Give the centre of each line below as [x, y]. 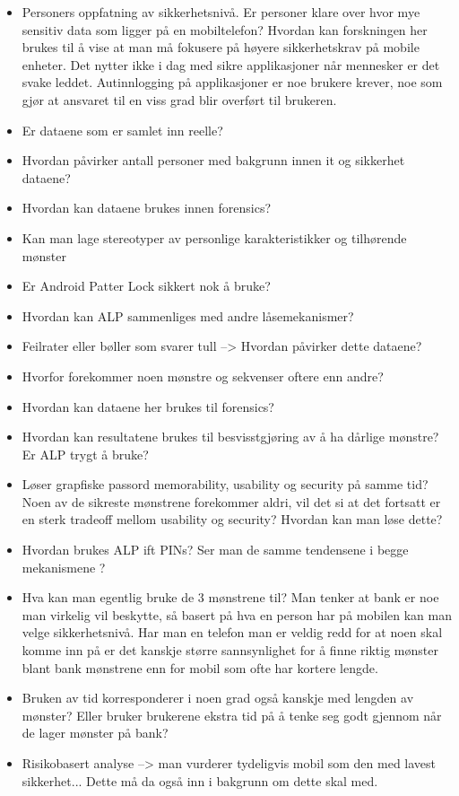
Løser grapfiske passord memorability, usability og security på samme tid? [225, 484]
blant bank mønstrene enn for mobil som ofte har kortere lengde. [200, 667]
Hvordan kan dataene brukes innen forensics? [147, 208]
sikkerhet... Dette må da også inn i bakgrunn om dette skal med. [200, 780]
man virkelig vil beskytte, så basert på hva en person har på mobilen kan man [237, 614]
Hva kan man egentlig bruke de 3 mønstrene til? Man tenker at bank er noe [230, 597]
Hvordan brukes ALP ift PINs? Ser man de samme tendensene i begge [215, 550]
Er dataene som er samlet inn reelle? [122, 130]
